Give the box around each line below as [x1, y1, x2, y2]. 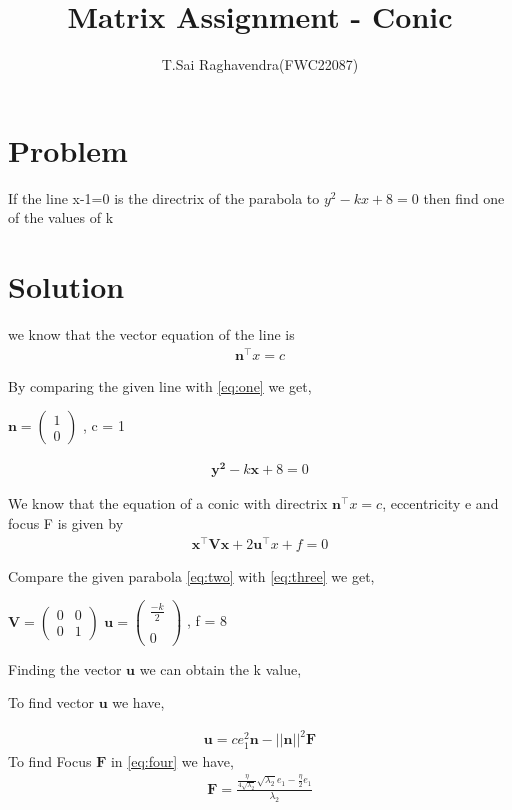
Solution [8, 266, 125, 307]
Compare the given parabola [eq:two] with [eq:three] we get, [8, 565, 375, 586]
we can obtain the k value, [139, 658, 302, 679]
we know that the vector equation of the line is [8, 323, 295, 344]
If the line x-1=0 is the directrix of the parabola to [8, 187, 320, 208]
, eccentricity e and [382, 493, 499, 514]
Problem [8, 129, 128, 170]
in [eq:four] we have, [110, 750, 234, 771]
